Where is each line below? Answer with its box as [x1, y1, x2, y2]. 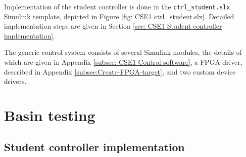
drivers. [4, 76, 27, 86]
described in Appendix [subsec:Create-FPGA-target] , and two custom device [4, 66, 236, 77]
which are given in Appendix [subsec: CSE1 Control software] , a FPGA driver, [4, 57, 243, 67]
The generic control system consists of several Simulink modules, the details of [4, 47, 242, 57]
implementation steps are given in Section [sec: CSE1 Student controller [4, 21, 222, 31]
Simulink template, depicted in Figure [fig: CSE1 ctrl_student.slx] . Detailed [4, 11, 234, 21]
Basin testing [4, 105, 96, 125]
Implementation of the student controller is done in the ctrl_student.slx [4, 1, 230, 11]
